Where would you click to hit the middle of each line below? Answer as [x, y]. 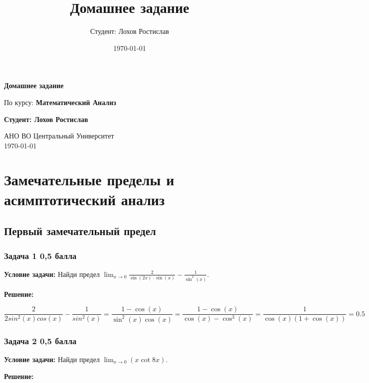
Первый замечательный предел [80, 231]
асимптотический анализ [85, 199]
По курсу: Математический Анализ [60, 102]
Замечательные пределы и [89, 180]
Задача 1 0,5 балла [40, 255]
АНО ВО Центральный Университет [59, 136]
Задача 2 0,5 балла [40, 340]
